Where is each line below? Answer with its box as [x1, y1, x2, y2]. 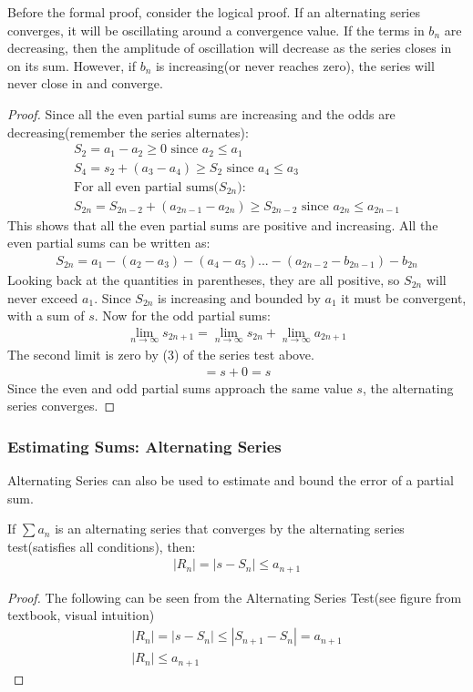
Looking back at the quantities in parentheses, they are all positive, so [7, 270, 400, 289]
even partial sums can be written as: [7, 233, 211, 252]
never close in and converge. [7, 74, 163, 93]
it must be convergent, [341, 288, 467, 307]
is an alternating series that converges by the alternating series [55, 519, 405, 538]
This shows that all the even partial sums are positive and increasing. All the [7, 215, 438, 234]
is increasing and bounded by [158, 288, 321, 307]
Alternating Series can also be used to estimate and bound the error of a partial [7, 471, 454, 490]
